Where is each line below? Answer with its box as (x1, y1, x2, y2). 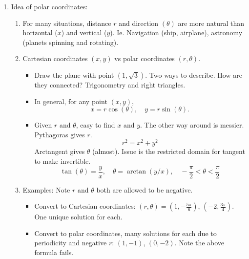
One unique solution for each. (34, 212, 123, 222)
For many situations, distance (22, 18, 111, 28)
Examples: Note (22, 184, 70, 194)
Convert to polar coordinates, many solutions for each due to (34, 228, 217, 238)
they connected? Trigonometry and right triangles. (34, 79, 186, 89)
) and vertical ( (61, 27, 107, 38)
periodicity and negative (34, 237, 107, 248)
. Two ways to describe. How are (145, 69, 242, 80)
